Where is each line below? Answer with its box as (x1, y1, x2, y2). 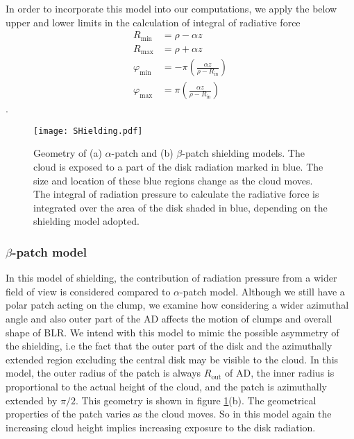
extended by (6, 393, 58, 407)
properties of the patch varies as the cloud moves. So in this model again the (6, 406, 332, 421)
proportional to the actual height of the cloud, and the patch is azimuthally (6, 379, 327, 393)
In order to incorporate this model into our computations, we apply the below (6, 1, 337, 15)
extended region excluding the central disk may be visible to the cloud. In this (6, 352, 339, 366)
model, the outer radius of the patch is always (6, 365, 201, 380)
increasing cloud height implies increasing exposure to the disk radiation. (6, 420, 316, 434)
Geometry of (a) (33, 146, 102, 160)
